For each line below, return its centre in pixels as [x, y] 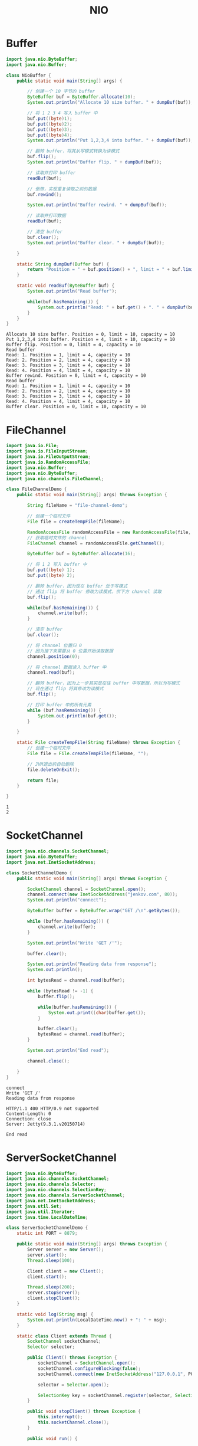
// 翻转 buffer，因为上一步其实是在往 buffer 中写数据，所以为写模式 [104, 683]
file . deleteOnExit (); [54, 770]
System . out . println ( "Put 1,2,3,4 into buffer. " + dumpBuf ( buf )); [110, 140]
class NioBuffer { [29, 75]
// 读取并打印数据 [47, 216]
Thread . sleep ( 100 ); [51, 1260]
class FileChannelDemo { [37, 489]
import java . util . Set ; [34, 1206]
